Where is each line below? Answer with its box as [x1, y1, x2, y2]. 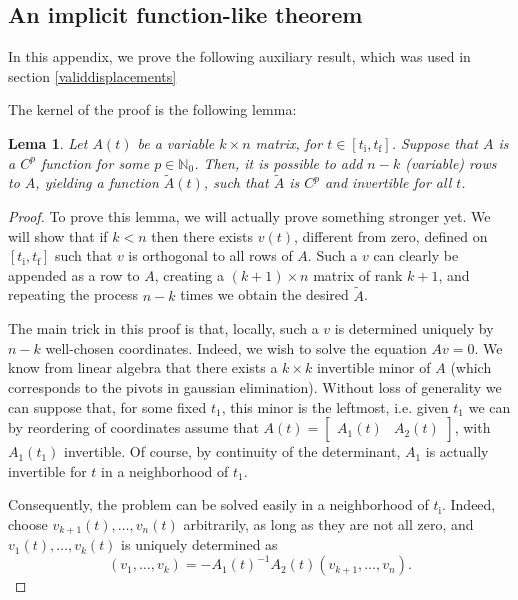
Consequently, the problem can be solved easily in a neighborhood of [8, 494, 429, 515]
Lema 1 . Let [8, 132, 88, 153]
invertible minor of [316, 357, 431, 378]
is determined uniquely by [334, 318, 494, 339]
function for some [40, 152, 150, 173]
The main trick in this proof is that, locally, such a [8, 318, 319, 339]
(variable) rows [405, 152, 497, 173]
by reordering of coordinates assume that [8, 417, 259, 438]
